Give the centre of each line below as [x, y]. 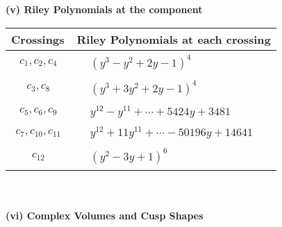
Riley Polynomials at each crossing [174, 39]
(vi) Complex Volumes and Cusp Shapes [105, 215]
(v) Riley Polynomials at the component [104, 9]
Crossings [38, 39]
